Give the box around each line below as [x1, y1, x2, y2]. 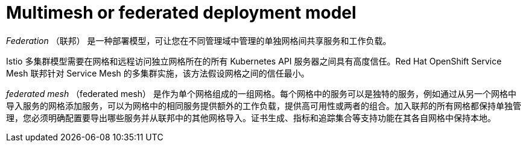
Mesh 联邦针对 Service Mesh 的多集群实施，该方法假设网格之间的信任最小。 [6, 67, 309, 78]
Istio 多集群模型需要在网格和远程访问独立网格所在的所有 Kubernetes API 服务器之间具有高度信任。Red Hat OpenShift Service [6, 55, 502, 66]
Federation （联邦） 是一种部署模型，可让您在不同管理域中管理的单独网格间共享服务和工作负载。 [6, 35, 391, 46]
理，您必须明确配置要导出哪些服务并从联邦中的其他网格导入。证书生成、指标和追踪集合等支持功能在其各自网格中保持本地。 [6, 112, 496, 123]
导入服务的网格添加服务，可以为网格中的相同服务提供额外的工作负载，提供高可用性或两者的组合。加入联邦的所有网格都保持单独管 [6, 100, 521, 111]
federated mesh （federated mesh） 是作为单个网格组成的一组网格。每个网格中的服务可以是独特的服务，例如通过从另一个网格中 [6, 88, 517, 99]
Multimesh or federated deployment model [6, 2, 356, 23]
